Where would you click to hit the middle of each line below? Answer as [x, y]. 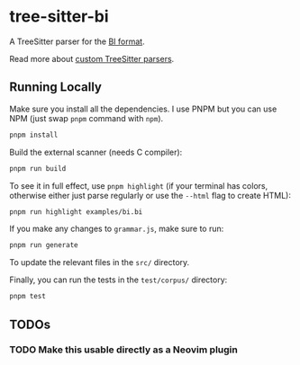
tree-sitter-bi [59, 17]
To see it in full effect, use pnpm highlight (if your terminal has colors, [139, 185]
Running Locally [55, 87]
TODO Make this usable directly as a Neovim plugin [124, 350]
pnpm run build [38, 168]
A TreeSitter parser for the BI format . [77, 41]
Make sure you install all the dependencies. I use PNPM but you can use [143, 109]
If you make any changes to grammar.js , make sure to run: [117, 229]
